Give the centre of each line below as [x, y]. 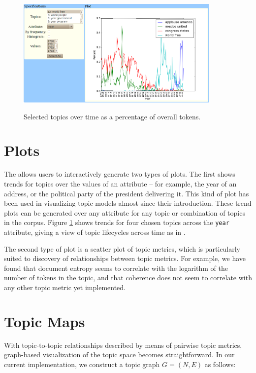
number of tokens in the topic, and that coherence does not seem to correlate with [128, 278]
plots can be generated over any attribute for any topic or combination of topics [125, 212]
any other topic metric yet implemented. [65, 287]
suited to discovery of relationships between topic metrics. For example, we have [125, 258]
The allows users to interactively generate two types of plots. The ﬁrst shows [120, 174]
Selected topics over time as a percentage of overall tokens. [112, 116]
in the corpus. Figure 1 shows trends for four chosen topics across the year [117, 222]
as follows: [220, 364]
